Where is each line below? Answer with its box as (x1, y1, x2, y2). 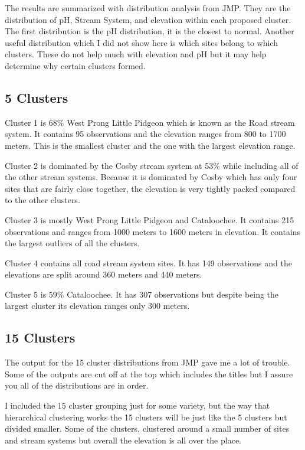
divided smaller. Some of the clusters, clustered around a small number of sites (5, 422, 290, 435)
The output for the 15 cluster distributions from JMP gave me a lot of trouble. (5, 356, 290, 369)
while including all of (222, 159, 299, 171)
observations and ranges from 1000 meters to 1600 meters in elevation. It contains (5, 225, 301, 237)
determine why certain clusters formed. (5, 59, 146, 71)
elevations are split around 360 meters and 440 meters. (5, 268, 202, 281)
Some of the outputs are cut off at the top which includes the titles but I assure (5, 367, 293, 380)
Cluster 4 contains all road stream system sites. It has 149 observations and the (5, 256, 292, 269)
